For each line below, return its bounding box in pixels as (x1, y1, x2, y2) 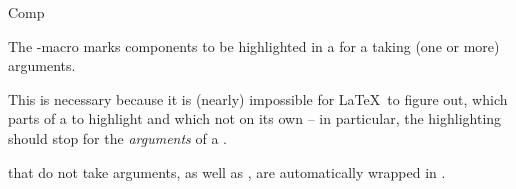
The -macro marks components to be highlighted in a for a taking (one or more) (8, 35, 500, 56)
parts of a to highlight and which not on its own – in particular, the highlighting (8, 108, 502, 129)
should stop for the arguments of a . (8, 127, 227, 148)
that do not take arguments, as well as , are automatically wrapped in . (8, 161, 446, 182)
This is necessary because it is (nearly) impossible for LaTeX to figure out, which (8, 88, 508, 109)
